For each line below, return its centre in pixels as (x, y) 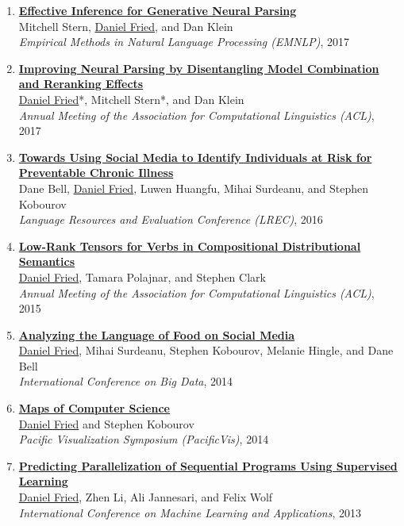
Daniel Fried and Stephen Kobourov (106, 423)
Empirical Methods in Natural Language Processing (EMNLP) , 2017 (184, 42)
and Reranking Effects (81, 84)
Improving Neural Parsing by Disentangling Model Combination (199, 68)
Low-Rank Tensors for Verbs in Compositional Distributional (190, 246)
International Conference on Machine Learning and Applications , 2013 (190, 512)
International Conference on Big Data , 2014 (125, 381)
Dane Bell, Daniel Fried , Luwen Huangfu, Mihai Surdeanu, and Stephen (194, 188)
